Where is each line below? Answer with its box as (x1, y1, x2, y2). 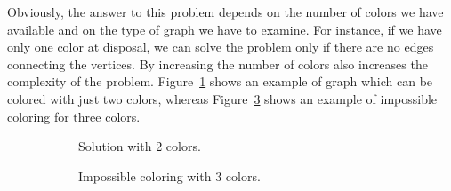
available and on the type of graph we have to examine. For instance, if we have (7, 20, 442, 38)
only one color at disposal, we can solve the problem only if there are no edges (7, 37, 434, 56)
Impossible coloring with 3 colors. (78, 166, 261, 185)
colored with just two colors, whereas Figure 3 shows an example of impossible (7, 89, 438, 107)
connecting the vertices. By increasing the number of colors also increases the (7, 54, 428, 73)
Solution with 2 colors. (78, 137, 201, 155)
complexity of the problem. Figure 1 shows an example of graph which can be (7, 72, 433, 91)
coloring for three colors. (7, 107, 141, 125)
